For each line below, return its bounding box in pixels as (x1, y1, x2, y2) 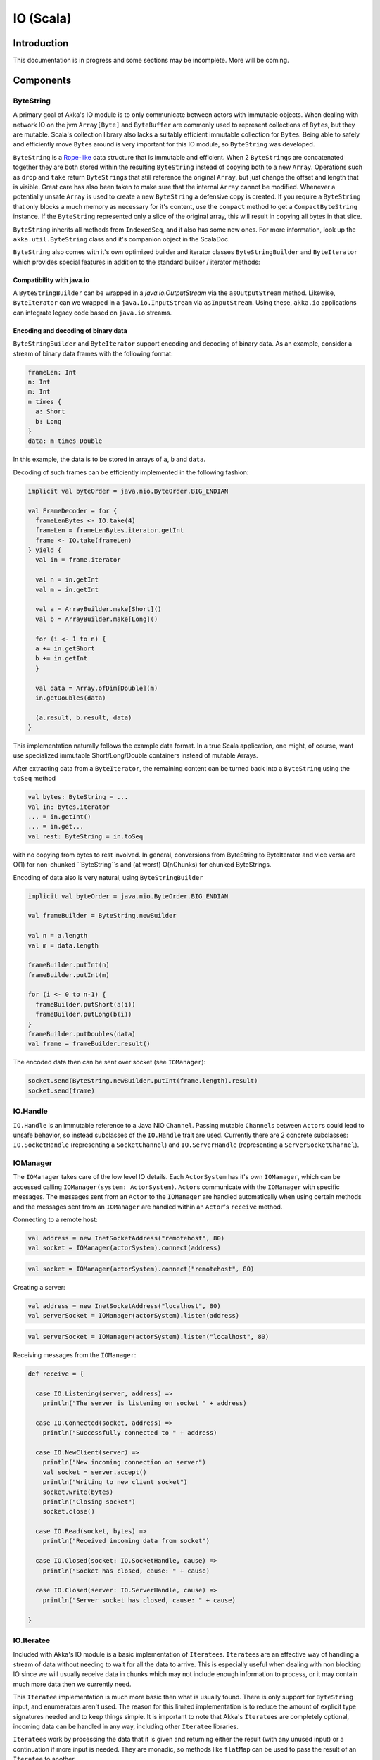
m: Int (27, 388, 51, 396)
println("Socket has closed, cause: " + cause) (42, 1566, 210, 1575)
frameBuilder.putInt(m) (27, 971, 110, 979)
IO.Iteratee (13, 1635, 51, 1645)
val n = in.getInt (35, 576, 99, 584)
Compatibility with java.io (13, 275, 90, 284)
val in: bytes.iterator (27, 803, 110, 811)
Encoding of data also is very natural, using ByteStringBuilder (13, 873, 203, 881)
